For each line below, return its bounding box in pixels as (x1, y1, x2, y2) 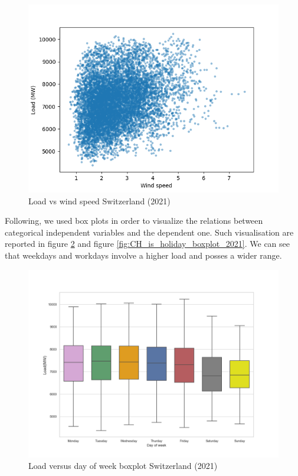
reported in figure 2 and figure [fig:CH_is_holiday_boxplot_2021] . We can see (5, 237, 290, 250)
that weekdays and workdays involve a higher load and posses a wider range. (5, 249, 282, 261)
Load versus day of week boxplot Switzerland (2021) (28, 459, 218, 472)
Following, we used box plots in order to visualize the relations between (5, 214, 263, 227)
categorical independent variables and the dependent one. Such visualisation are (5, 226, 294, 238)
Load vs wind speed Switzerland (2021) (28, 194, 171, 207)
